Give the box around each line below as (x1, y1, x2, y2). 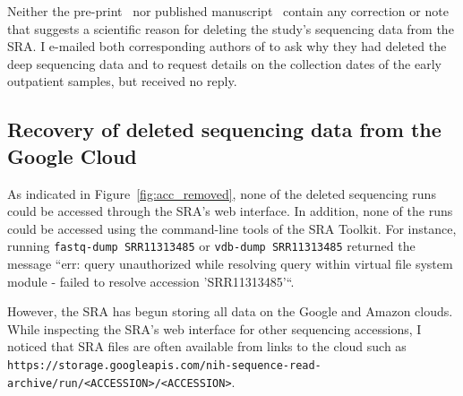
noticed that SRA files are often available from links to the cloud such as (7, 337, 407, 356)
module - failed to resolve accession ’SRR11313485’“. (7, 271, 295, 290)
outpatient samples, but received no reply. (7, 72, 237, 90)
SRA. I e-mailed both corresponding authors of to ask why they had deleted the (7, 37, 447, 56)
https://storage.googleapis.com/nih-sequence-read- (7, 358, 322, 372)
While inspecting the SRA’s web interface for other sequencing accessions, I (7, 319, 422, 338)
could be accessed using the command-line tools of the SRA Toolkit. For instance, (7, 219, 457, 237)
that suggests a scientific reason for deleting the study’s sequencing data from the (7, 19, 454, 38)
